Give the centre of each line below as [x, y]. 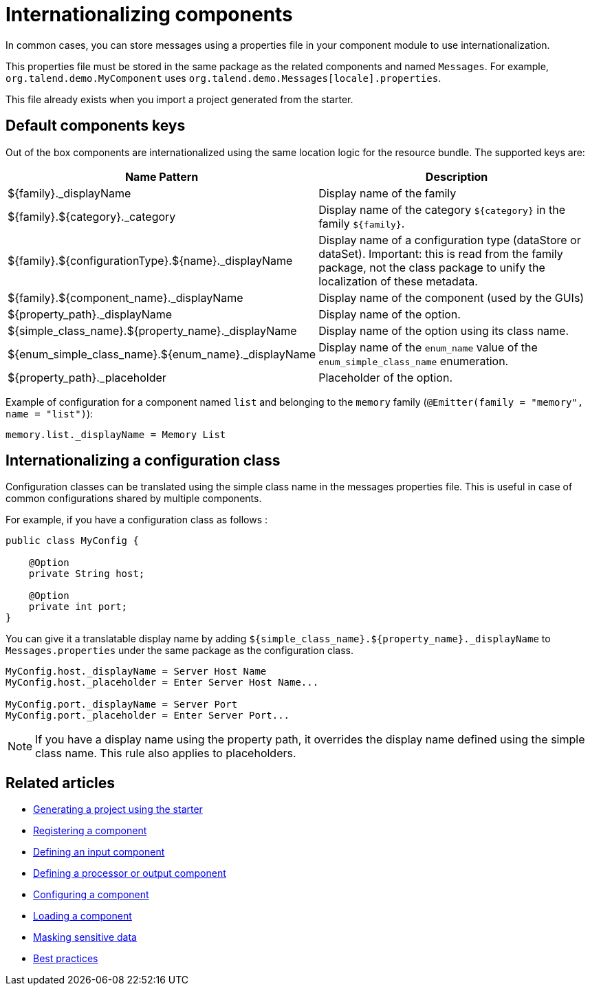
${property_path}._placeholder [87, 377]
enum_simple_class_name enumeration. [414, 361]
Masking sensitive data [85, 937]
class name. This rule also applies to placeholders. [166, 753]
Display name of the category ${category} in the [442, 209]
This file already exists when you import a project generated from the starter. [179, 99]
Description [457, 176]
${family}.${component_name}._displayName [125, 297]
